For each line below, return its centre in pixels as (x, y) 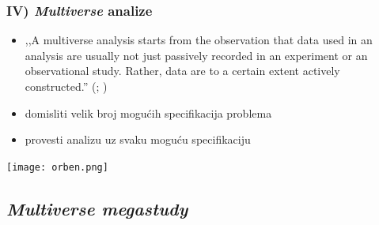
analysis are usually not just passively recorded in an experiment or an (196, 55)
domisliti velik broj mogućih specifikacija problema (148, 112)
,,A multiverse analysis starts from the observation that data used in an (199, 40)
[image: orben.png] (57, 167)
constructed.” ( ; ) (66, 86)
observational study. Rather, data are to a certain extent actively (182, 71)
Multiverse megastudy (97, 208)
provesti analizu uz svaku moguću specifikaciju (138, 139)
